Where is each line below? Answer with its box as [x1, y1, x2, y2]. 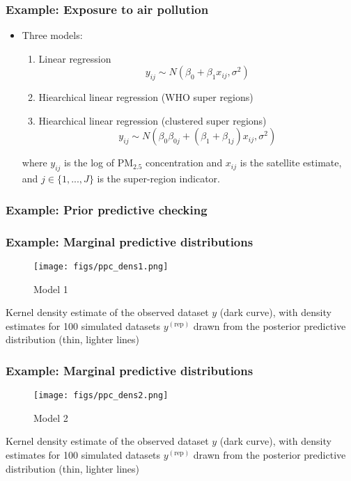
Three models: [22, 28, 83, 42]
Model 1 [33, 281, 68, 296]
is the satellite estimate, [240, 155, 342, 170]
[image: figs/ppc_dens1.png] [33, 261, 169, 271]
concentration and [146, 155, 223, 170]
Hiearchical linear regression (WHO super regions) [38, 90, 253, 104]
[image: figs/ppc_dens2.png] [33, 391, 169, 401]
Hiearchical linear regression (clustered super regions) [38, 113, 267, 127]
